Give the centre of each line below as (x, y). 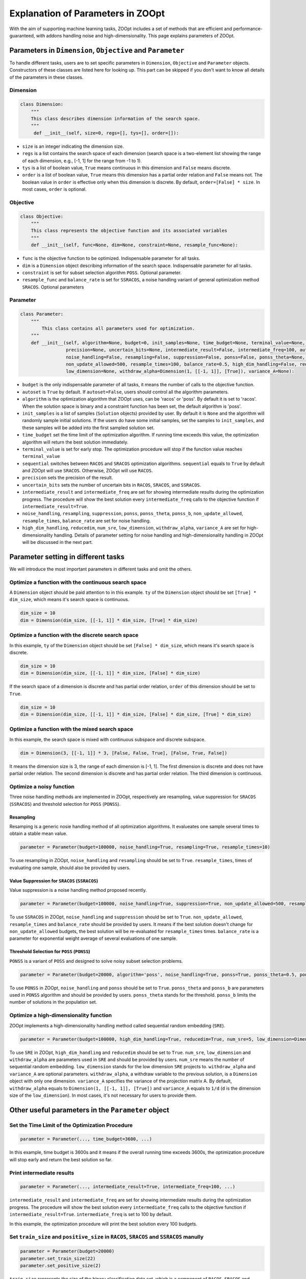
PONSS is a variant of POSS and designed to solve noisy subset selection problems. (96, 961)
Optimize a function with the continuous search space (78, 582)
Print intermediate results (42, 1173)
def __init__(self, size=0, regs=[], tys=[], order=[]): (106, 133)
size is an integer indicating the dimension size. (73, 146)
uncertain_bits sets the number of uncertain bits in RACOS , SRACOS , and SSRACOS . (112, 485)
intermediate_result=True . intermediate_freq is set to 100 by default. (91, 1215)
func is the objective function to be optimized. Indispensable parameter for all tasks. (111, 258)
